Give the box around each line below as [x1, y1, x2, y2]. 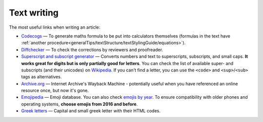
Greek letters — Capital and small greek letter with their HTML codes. [21, 108, 161, 114]
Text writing [9, 7, 59, 18]
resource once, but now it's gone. [21, 87, 89, 93]
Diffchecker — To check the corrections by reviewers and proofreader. [21, 47, 163, 52]
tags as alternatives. [21, 74, 62, 80]
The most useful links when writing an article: [9, 24, 100, 30]
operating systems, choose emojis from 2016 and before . [21, 101, 138, 107]
